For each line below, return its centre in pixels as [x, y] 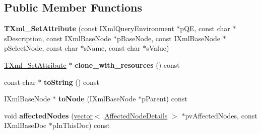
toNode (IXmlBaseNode [97, 99]
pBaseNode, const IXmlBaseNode [169, 38]
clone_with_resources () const [127, 64]
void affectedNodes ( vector [48, 115]
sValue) [158, 48]
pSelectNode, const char [41, 48]
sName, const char [112, 48]
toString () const [72, 82]
